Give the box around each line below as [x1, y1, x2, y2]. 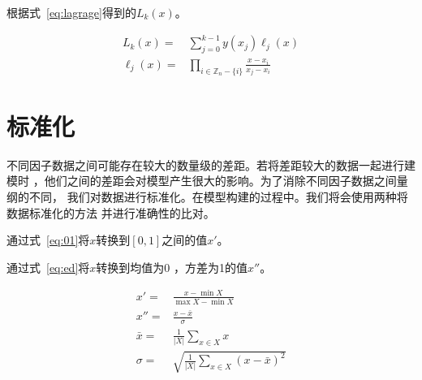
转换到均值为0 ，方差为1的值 [96, 258, 248, 275]
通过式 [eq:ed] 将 [6, 258, 90, 275]
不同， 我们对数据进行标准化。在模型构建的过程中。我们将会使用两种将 [28, 188, 408, 205]
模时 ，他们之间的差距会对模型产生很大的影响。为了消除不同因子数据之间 [6, 172, 397, 189]
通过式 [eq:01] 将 [6, 231, 90, 248]
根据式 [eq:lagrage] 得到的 [6, 4, 136, 20]
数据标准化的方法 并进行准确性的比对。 [6, 204, 215, 221]
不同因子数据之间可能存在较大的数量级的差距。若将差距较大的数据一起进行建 [6, 156, 416, 173]
